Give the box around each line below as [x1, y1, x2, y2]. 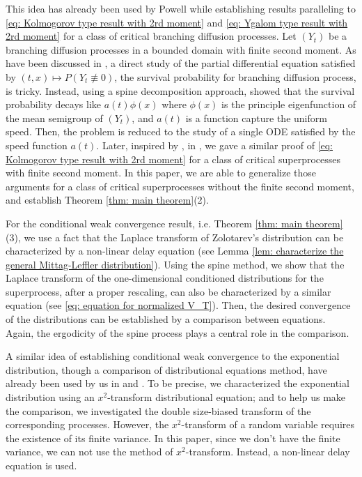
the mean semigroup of [6, 110, 103, 125]
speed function [6, 137, 68, 152]
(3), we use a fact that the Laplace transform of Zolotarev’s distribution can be [6, 229, 344, 244]
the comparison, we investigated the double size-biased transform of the [6, 403, 311, 418]
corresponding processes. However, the [6, 417, 169, 432]
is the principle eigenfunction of [221, 97, 356, 112]
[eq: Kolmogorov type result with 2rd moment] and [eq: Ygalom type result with [6, 15, 348, 29]
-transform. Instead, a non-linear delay [185, 444, 350, 459]
